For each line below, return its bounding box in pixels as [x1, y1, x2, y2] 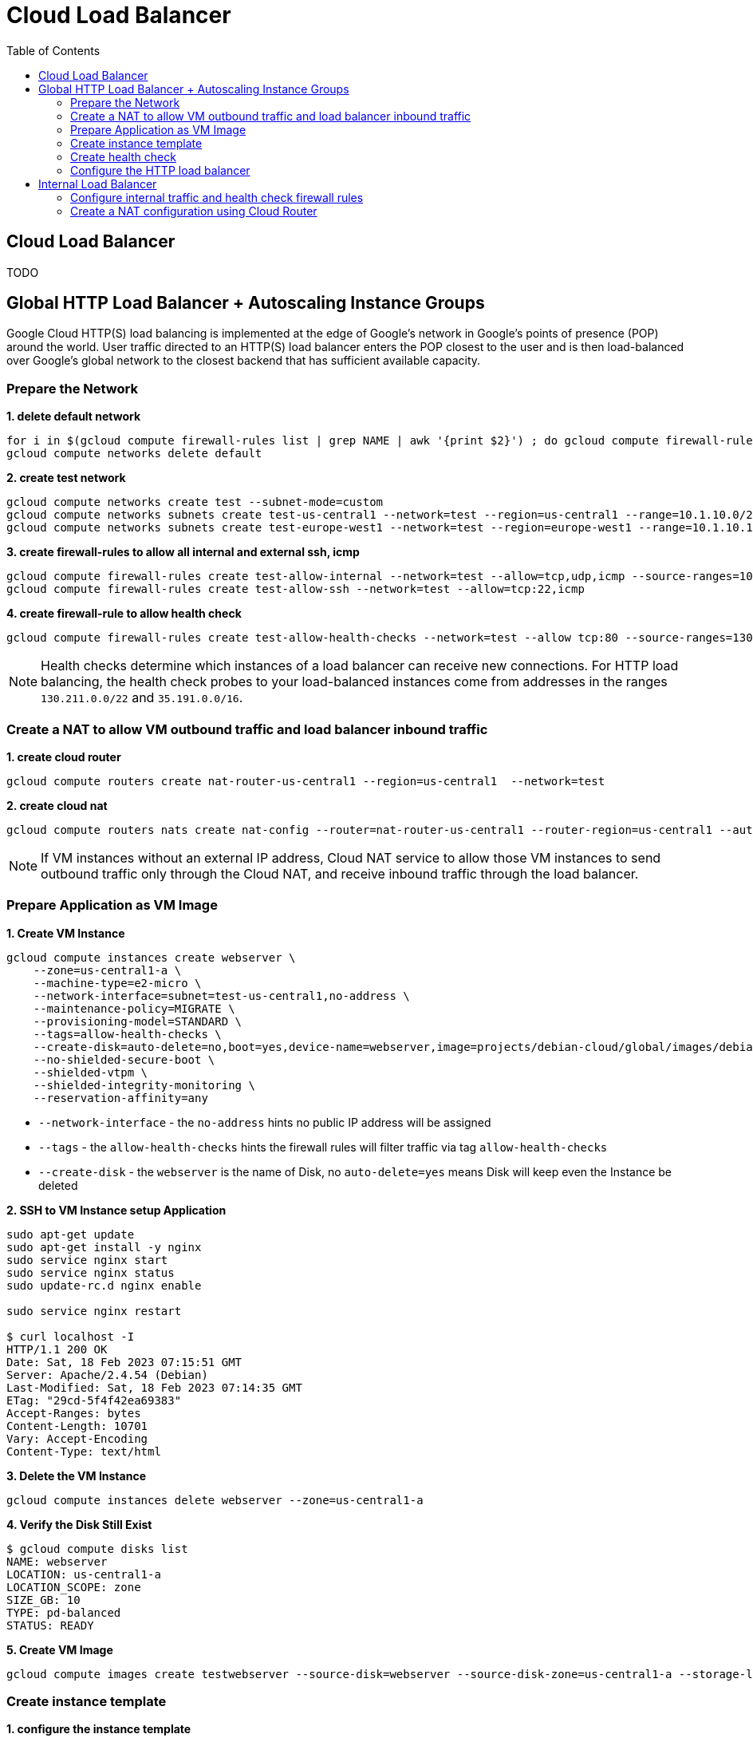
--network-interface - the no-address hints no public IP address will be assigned [38, 1115, 491, 1129]
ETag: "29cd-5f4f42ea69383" [6, 1393, 182, 1407]
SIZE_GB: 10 [6, 1593, 81, 1606]
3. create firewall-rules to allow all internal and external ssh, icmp [6, 545, 360, 559]
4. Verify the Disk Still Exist [6, 1517, 152, 1531]
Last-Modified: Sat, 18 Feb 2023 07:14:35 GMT [6, 1381, 302, 1394]
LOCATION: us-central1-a [6, 1567, 161, 1581]
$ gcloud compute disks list [6, 1542, 188, 1555]
